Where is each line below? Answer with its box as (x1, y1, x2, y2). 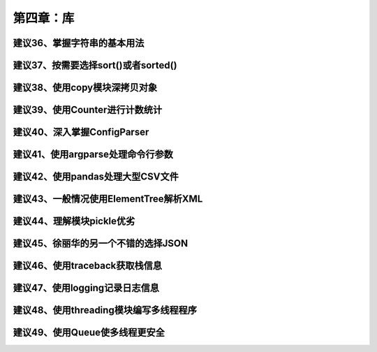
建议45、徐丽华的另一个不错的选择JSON (13, 237, 188, 249)
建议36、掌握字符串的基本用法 (13, 37, 145, 49)
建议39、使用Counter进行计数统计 (13, 104, 163, 116)
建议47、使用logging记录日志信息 (13, 282, 160, 294)
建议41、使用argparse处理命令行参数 (13, 149, 174, 161)
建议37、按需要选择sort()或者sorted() (13, 59, 177, 71)
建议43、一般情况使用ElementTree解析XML (13, 193, 203, 205)
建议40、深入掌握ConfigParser (13, 126, 149, 138)
